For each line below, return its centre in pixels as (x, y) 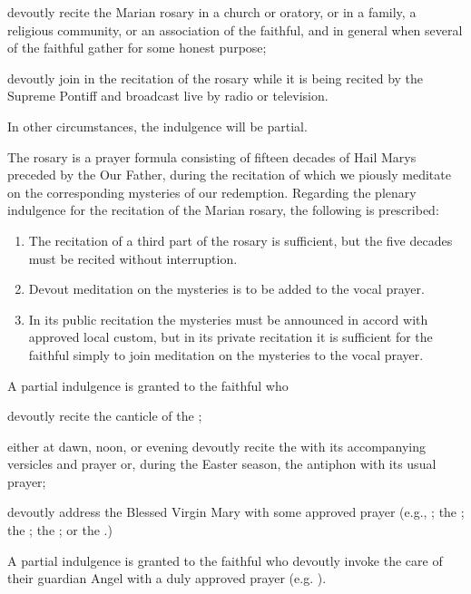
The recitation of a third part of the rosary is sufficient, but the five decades (240, 240)
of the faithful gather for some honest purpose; (137, 48)
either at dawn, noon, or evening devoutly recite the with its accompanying (217, 446)
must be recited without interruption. (133, 258)
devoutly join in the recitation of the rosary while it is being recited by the (216, 78)
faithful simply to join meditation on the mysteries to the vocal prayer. (226, 354)
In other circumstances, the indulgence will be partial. (157, 126)
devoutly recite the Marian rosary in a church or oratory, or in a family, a (212, 12)
